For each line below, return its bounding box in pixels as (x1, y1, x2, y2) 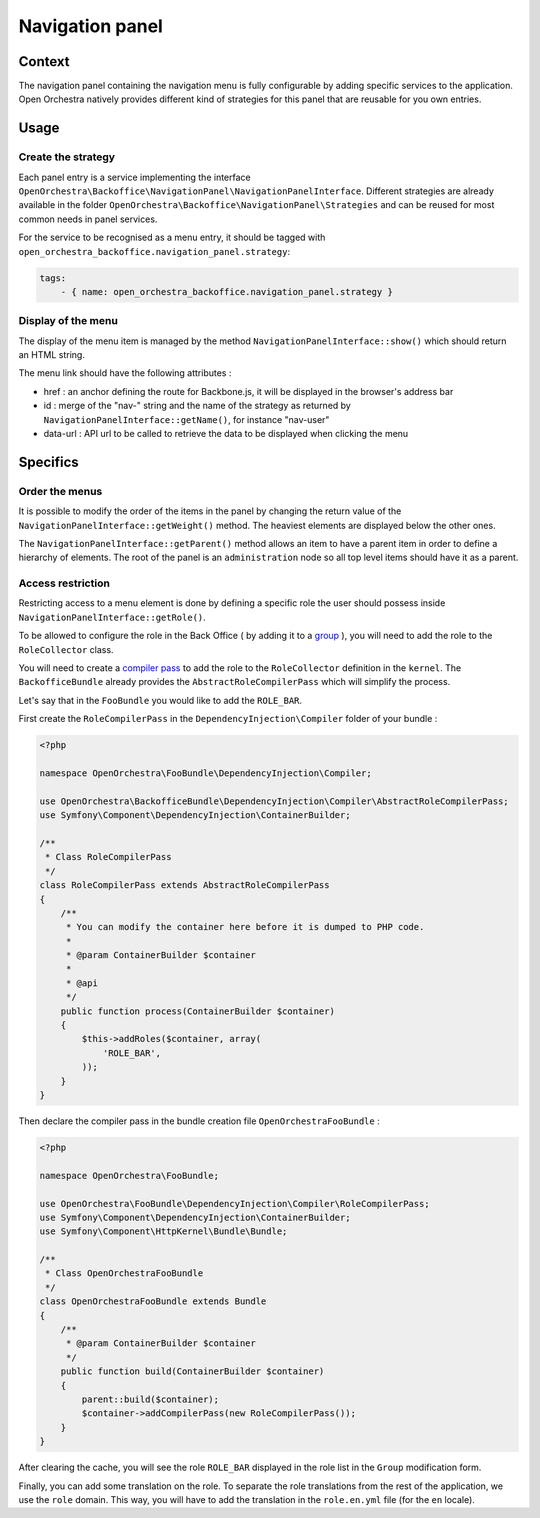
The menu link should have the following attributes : (18, 367, 232, 379)
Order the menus (18, 484, 103, 498)
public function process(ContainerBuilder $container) (60, 1005, 335, 1017)
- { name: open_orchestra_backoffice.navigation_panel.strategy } (60, 286, 394, 297)
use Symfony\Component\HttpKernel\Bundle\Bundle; (39, 1226, 288, 1237)
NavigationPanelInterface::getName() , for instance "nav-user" (43, 413, 330, 425)
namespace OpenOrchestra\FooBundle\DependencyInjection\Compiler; (39, 767, 372, 779)
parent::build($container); (81, 1393, 220, 1405)
